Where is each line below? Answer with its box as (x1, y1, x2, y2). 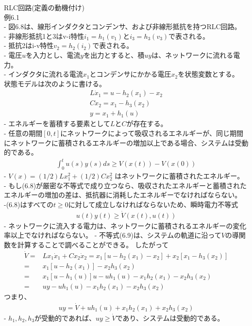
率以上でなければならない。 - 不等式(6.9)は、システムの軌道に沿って (4, 230, 221, 240)
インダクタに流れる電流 (8, 69, 83, 79)
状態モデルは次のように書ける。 (4, 78, 106, 88)
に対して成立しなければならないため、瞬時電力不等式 (68, 199, 238, 209)
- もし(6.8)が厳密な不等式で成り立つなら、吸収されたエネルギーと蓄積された (4, 180, 247, 190)
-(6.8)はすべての (4, 199, 53, 209)
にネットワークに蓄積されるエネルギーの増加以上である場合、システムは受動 (4, 137, 249, 147)
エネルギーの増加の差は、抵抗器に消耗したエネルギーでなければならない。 (4, 190, 242, 200)
